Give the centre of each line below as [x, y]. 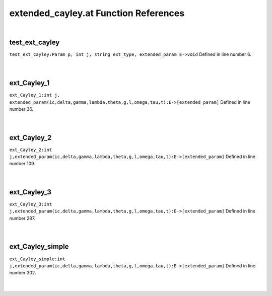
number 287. [22, 218]
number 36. [21, 109]
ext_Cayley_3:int [31, 204]
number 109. [22, 164]
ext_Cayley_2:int [31, 150]
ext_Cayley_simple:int [37, 259]
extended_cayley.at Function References [97, 13]
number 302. [23, 273]
